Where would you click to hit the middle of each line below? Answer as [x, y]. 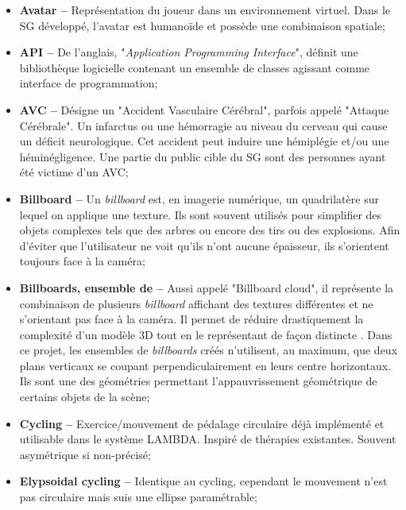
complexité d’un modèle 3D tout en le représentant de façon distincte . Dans [206, 334]
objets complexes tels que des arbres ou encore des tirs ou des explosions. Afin [210, 230]
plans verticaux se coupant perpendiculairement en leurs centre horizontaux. [205, 365]
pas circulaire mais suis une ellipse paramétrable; [138, 497]
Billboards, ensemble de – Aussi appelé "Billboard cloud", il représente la [207, 287]
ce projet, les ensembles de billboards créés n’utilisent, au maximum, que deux [209, 350]
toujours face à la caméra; [82, 261]
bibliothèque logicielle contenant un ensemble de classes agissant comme [195, 67]
